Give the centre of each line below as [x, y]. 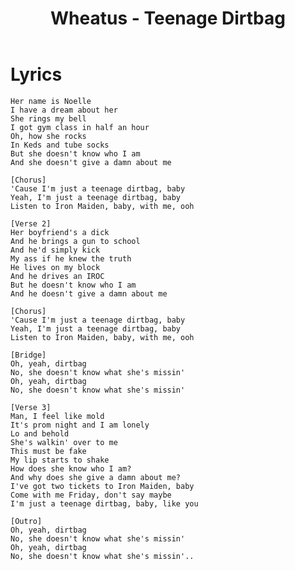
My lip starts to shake [60, 460]
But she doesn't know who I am [75, 153]
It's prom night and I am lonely [80, 425]
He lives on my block [55, 267]
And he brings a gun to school [75, 241]
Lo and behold [40, 433]
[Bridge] [28, 355]
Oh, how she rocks [48, 136]
